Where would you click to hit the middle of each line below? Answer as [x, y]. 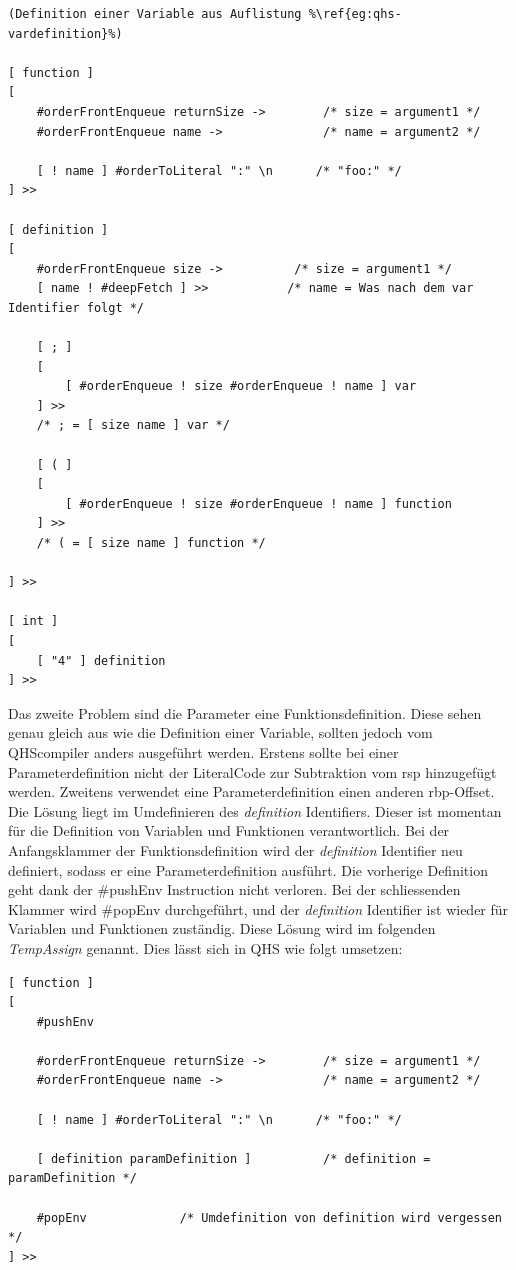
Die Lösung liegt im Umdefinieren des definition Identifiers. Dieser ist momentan [255, 810]
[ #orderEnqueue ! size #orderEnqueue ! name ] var [241, 386]
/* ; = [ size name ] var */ [133, 425]
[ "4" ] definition [101, 660]
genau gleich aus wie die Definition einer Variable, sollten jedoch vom [220, 732]
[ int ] [33, 621]
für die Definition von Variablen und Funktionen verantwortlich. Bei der [229, 830]
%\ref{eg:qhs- [355, 14]
